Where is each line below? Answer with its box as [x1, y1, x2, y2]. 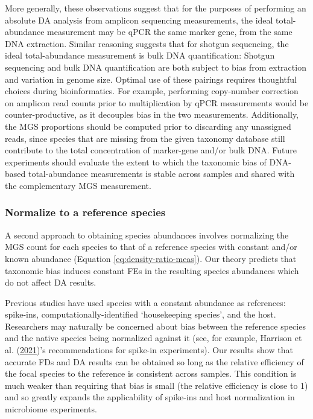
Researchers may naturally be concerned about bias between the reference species [5, 319, 306, 332]
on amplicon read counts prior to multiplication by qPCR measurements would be [5, 96, 309, 109]
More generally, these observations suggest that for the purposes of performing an [5, 2, 306, 14]
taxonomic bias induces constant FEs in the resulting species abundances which [5, 264, 299, 277]
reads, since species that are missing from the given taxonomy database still [5, 132, 285, 144]
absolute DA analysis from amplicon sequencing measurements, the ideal [5, 13, 273, 26]
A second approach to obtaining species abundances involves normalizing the [5, 228, 289, 241]
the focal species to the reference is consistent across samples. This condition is [5, 367, 297, 380]
